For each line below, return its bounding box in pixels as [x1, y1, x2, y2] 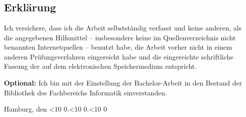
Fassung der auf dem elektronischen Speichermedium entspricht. [4, 61, 197, 71]
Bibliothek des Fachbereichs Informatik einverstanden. [4, 87, 167, 97]
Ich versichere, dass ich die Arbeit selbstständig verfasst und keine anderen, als [4, 23, 242, 32]
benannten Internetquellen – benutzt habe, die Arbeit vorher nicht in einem [4, 42, 232, 52]
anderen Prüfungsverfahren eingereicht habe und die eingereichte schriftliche [4, 51, 234, 61]
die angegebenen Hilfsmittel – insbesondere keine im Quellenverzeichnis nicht [4, 32, 236, 42]
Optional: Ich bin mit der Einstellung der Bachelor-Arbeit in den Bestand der [4, 77, 242, 88]
